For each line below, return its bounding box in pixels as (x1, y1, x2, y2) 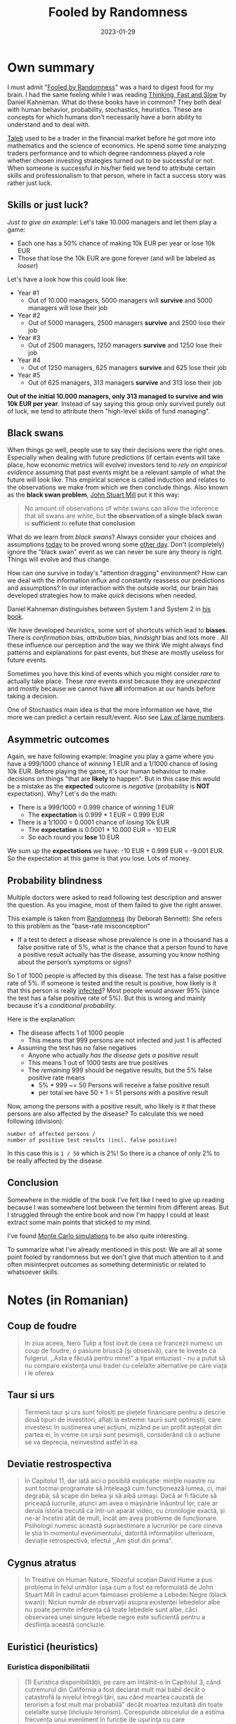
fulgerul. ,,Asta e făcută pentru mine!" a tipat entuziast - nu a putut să (24, 1353, 226, 1362)
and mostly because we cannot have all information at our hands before (7, 684, 216, 693)
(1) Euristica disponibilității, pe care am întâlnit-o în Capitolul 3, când (24, 1678, 221, 1686)
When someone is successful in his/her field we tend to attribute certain (7, 163, 216, 172)
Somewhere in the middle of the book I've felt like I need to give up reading (7, 1195, 225, 1203)
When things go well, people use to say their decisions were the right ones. (7, 446, 225, 454)
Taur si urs (7, 1389, 55, 1401)
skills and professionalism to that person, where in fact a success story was (7, 171, 226, 179)
